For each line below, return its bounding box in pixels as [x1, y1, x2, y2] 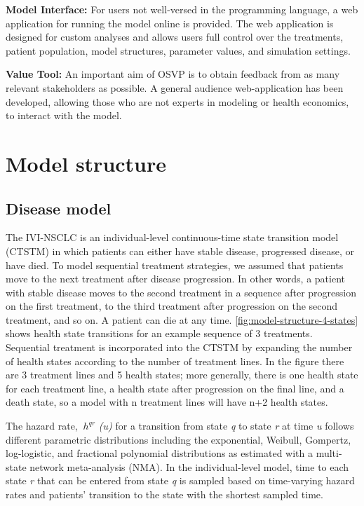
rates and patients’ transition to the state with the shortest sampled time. [6, 487, 323, 502]
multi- [316, 446, 342, 460]
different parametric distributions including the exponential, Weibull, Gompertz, [6, 432, 351, 446]
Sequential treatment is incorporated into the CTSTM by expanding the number [6, 340, 353, 355]
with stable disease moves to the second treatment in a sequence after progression [6, 285, 357, 299]
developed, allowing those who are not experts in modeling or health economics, [6, 94, 349, 109]
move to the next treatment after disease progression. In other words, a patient [6, 271, 345, 286]
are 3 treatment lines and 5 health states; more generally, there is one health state [6, 367, 358, 382]
